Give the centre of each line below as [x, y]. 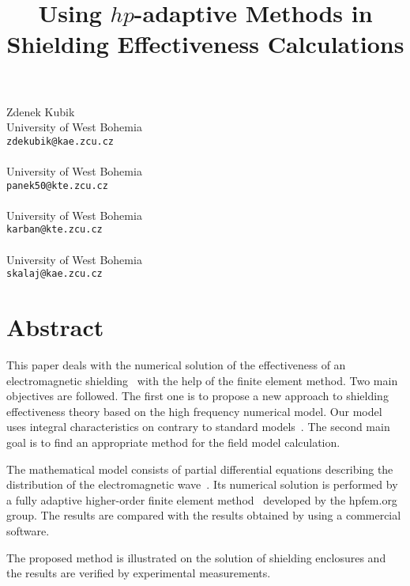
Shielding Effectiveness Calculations [205, 44]
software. [28, 531]
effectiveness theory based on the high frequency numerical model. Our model [194, 411]
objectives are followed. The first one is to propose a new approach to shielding [197, 396]
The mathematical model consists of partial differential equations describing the [200, 469]
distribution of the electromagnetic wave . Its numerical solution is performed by [202, 484]
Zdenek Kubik [41, 111]
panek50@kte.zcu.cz [57, 185]
